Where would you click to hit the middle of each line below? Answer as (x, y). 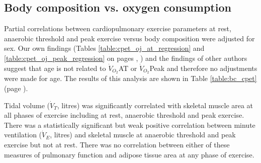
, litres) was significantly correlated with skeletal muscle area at (155, 105)
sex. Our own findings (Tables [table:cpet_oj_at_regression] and (104, 48)
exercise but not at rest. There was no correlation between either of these (117, 144)
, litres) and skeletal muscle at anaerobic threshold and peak (143, 135)
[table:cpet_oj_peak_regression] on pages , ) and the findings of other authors (126, 58)
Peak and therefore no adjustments (203, 68)
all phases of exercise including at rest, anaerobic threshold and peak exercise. (124, 115)
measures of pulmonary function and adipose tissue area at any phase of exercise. (129, 154)
